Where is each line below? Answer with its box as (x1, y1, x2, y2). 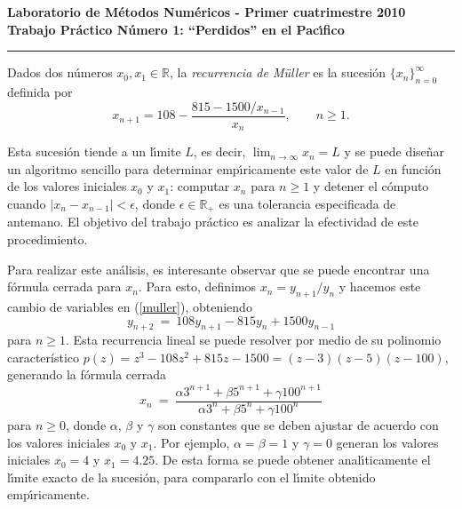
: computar (170, 177, 230, 195)
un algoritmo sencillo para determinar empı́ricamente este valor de (7, 159, 369, 178)
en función (385, 159, 442, 178)
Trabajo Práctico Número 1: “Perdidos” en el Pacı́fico (7, 20, 345, 38)
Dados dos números (7, 63, 113, 82)
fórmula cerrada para (7, 277, 122, 296)
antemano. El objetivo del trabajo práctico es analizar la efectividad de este (7, 212, 418, 231)
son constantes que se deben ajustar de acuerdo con (157, 415, 439, 433)
